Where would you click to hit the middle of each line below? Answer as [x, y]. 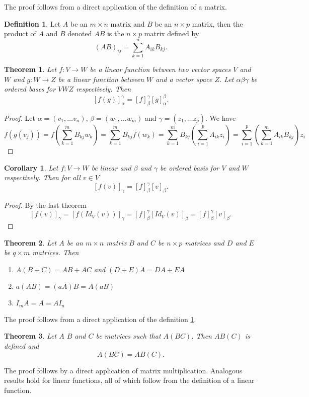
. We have [221, 117]
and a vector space [184, 79]
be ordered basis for [190, 167]
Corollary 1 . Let [31, 167]
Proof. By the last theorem [45, 205]
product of [20, 33]
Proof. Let [20, 117]
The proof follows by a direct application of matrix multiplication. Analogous [123, 370]
